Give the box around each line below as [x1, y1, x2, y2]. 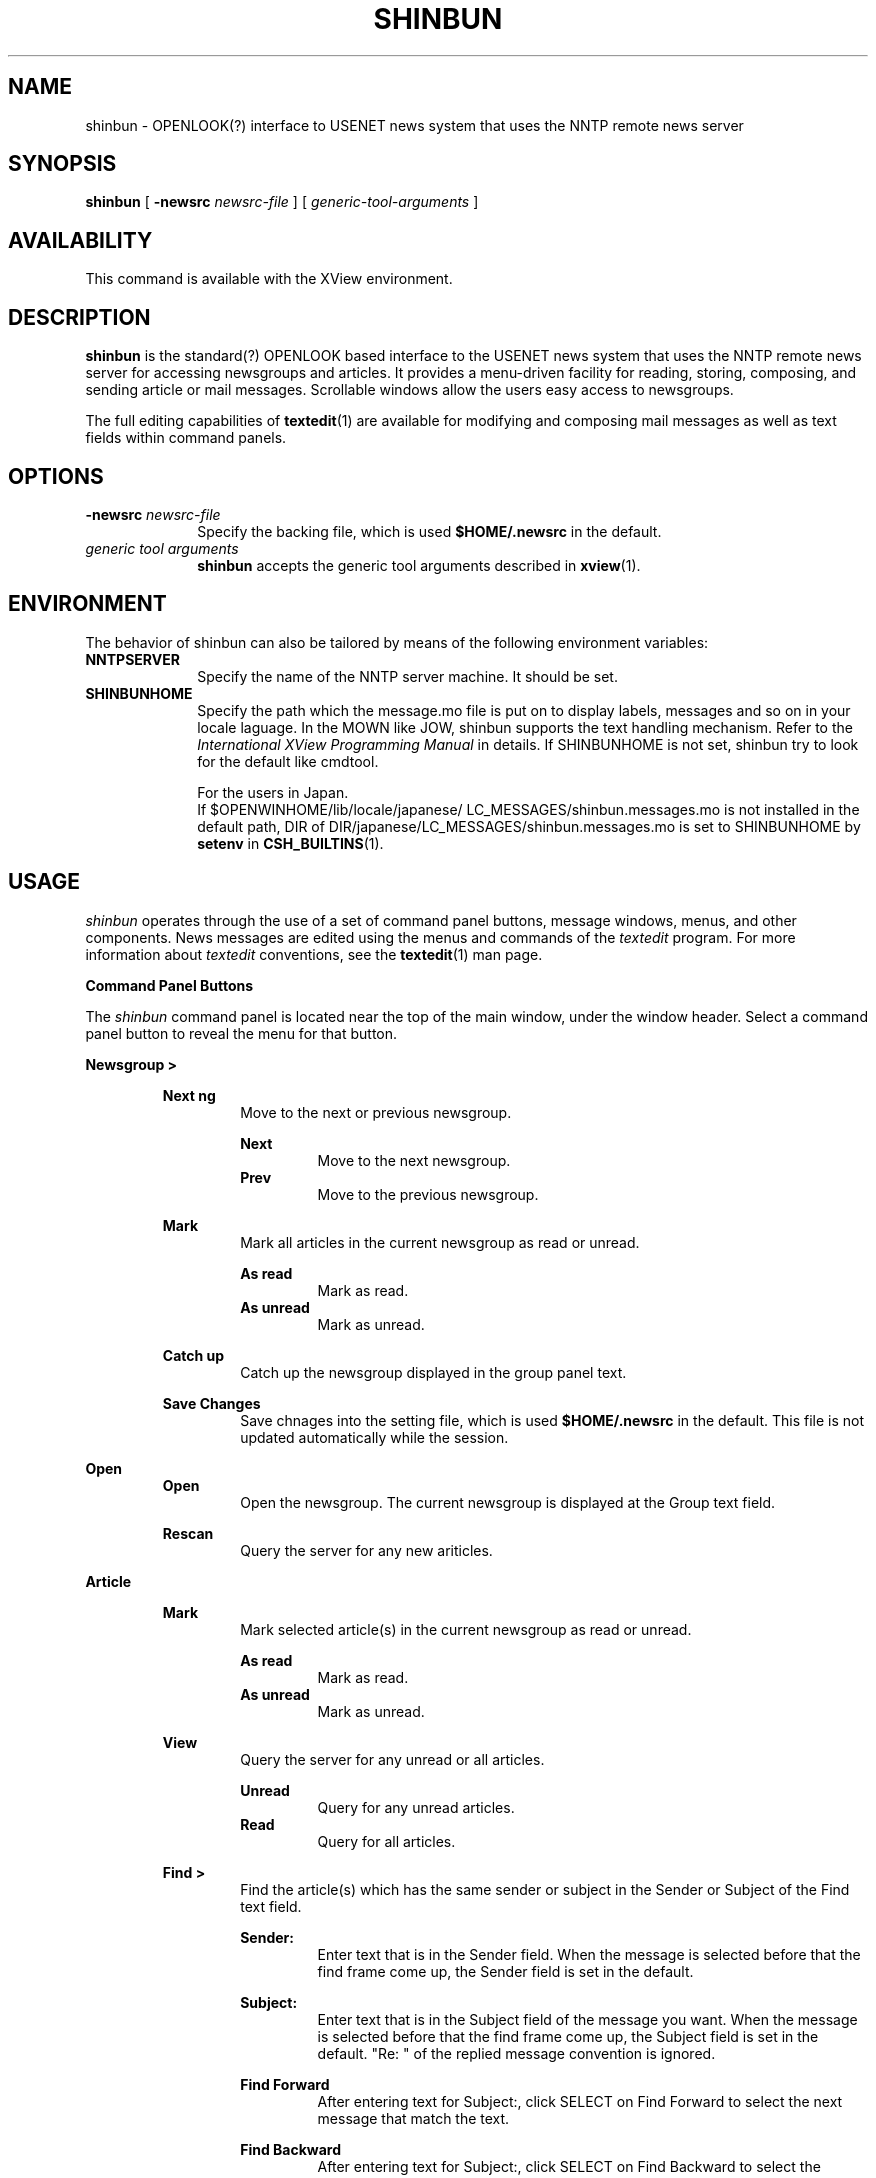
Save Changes [162, 1394, 261, 1412]
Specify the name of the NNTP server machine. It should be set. [197, 667, 618, 685]
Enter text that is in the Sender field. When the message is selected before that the [317, 1945, 861, 1963]
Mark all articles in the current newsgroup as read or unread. [240, 1233, 640, 1251]
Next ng [162, 1086, 216, 1104]
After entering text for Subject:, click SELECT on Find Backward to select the [317, 2157, 821, 2175]
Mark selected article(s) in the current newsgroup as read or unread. [240, 1620, 692, 1638]
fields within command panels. [85, 429, 287, 447]
